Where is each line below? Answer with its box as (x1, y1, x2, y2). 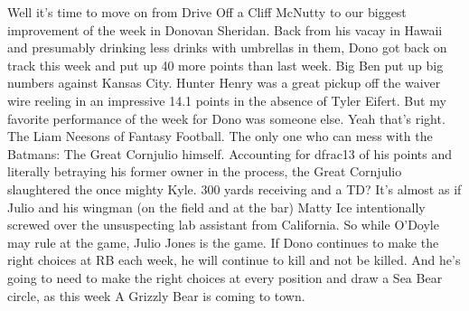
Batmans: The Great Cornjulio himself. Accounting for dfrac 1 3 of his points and (7, 144, 452, 163)
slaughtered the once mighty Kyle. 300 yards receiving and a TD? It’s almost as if (7, 179, 462, 198)
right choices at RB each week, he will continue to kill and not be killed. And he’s (7, 250, 461, 269)
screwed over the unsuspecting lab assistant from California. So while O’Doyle (7, 215, 439, 234)
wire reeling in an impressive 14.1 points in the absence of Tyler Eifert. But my (7, 90, 446, 109)
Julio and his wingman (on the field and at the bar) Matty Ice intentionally (7, 197, 426, 216)
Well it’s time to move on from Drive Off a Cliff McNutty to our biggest (7, 3, 407, 21)
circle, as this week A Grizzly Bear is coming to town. (7, 286, 305, 305)
